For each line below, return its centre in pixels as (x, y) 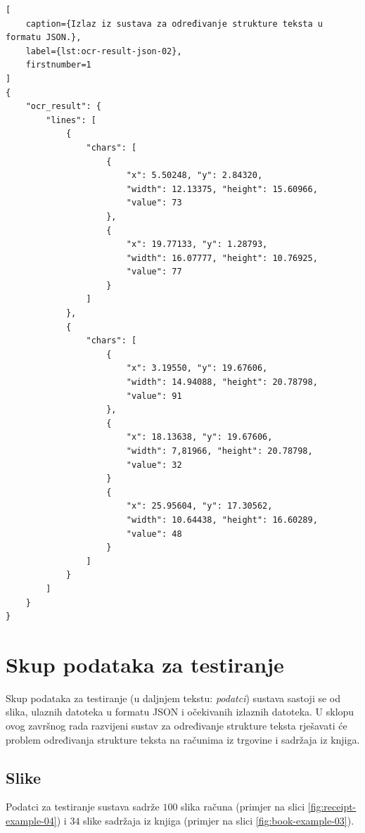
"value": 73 (154, 203)
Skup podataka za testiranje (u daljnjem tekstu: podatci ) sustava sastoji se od (173, 698)
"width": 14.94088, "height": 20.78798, (222, 382)
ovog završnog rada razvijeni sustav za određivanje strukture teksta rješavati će (177, 726)
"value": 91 (154, 396)
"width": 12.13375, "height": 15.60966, (222, 189)
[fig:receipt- (332, 807)
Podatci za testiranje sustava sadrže (83, 807)
